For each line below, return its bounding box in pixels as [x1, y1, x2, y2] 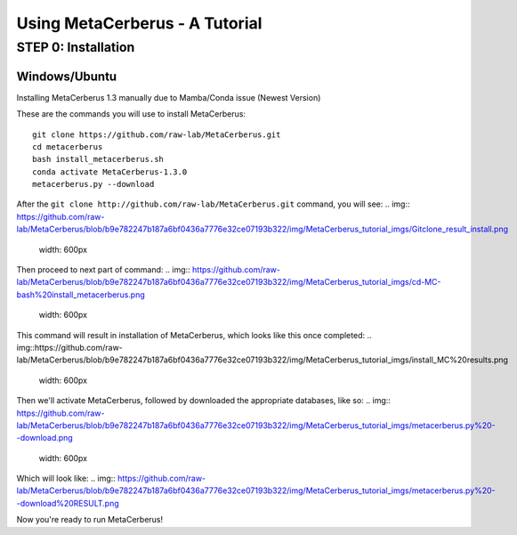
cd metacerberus [32, 142, 103, 151]
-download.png [16, 433, 73, 443]
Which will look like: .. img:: [16, 473, 116, 484]
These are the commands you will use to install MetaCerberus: [16, 109, 246, 119]
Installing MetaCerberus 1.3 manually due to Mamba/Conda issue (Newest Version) [16, 92, 321, 102]
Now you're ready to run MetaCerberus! [16, 515, 164, 525]
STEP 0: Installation [16, 39, 135, 55]
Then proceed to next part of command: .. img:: [16, 264, 190, 275]
